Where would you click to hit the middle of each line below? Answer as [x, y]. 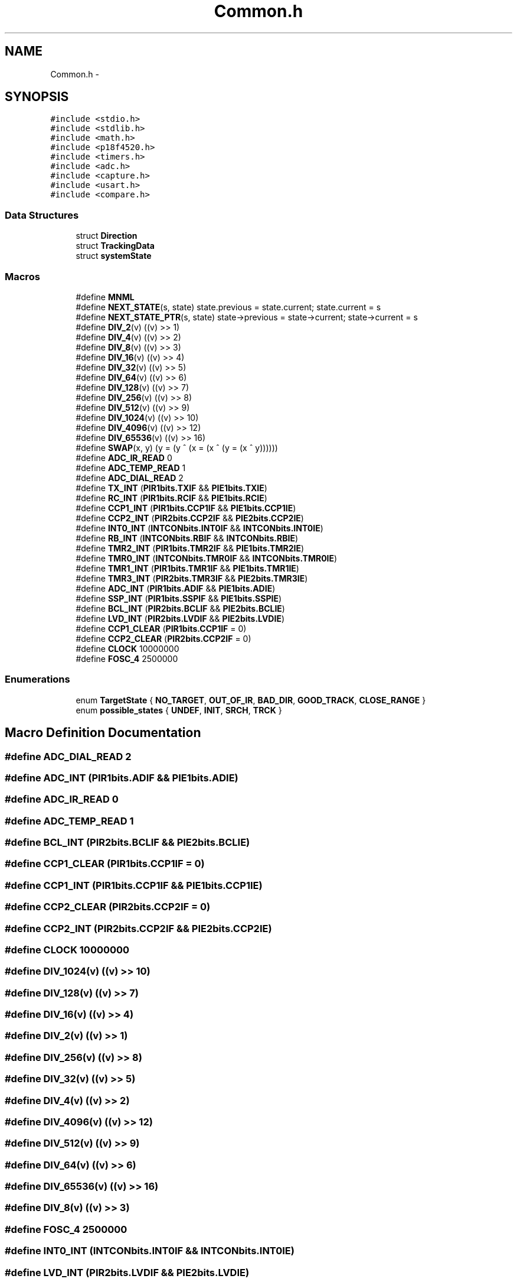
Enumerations [37, 679]
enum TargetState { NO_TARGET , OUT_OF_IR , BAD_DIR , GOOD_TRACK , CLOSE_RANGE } [251, 700]
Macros [22, 276]
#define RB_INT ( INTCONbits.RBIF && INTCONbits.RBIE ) [187, 538]
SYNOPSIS [37, 97]
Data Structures [42, 215]
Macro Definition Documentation [103, 733]
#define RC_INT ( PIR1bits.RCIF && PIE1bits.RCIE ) [171, 498]
